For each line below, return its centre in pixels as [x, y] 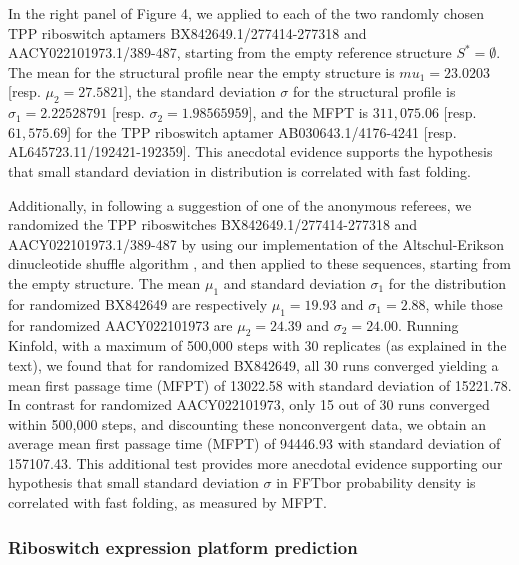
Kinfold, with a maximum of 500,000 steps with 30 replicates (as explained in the [257, 345]
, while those [464, 303]
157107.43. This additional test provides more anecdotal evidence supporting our [255, 462]
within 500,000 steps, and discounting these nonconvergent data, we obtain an [247, 423]
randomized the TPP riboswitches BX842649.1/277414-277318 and [213, 224]
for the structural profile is [374, 91]
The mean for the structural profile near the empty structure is [201, 71]
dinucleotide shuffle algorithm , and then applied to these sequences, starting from [259, 263]
